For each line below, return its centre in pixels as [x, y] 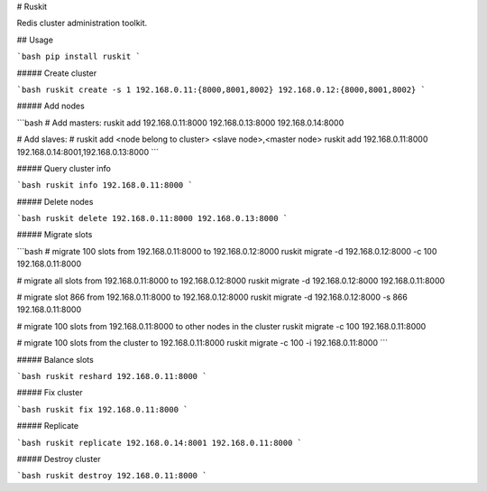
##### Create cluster [57, 73]
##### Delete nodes [55, 201]
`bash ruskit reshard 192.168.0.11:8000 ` [112, 376]
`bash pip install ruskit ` [79, 57]
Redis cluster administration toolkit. [82, 23]
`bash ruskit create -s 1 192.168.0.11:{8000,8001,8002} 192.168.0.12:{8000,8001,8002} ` [221, 89]
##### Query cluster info [64, 168]
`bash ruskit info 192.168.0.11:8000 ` [105, 185]
